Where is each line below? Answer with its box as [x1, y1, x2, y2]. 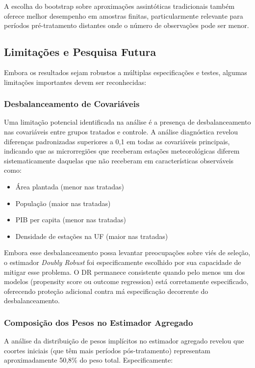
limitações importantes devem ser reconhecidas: [4, 77, 147, 87]
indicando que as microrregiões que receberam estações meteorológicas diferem [4, 146, 240, 156]
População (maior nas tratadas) [15, 198, 111, 208]
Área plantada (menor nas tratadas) [15, 181, 124, 191]
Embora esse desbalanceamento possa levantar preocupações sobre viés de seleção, [4, 247, 251, 258]
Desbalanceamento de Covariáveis [4, 98, 140, 110]
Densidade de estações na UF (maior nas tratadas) [15, 231, 168, 241]
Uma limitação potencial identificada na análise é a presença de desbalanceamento [4, 117, 251, 127]
